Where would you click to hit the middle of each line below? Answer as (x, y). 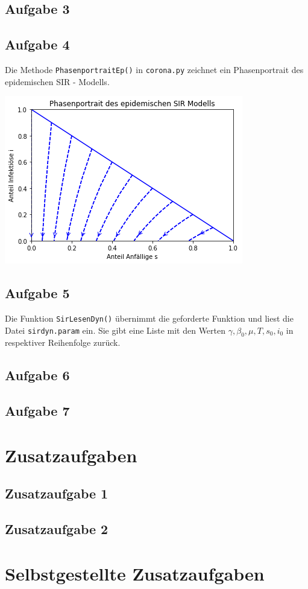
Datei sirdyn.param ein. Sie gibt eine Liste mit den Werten (115, 330)
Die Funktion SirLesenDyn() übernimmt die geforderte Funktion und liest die (149, 318)
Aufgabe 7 (37, 411)
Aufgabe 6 (37, 375)
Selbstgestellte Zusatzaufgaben (135, 573)
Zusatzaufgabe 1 (57, 493)
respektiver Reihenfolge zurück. (63, 342)
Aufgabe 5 (37, 293)
